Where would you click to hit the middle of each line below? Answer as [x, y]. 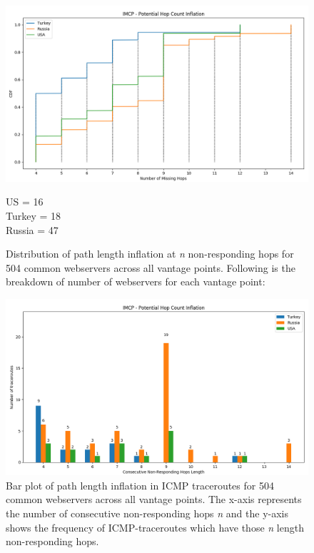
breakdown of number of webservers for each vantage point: [136, 281]
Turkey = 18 [34, 215]
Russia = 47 [32, 229]
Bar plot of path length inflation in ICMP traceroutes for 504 [140, 485]
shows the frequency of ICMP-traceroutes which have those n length [155, 527]
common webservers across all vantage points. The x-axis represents [154, 499]
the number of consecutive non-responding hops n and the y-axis [147, 513]
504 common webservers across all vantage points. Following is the [151, 267]
